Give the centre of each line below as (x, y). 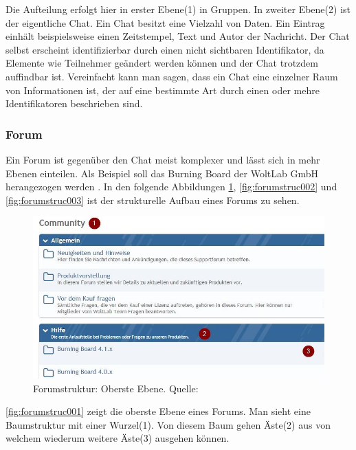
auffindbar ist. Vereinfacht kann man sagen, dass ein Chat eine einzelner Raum (172, 76)
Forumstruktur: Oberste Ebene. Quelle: (116, 388)
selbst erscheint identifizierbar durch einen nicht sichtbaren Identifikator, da (165, 49)
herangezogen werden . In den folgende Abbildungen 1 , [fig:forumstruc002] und (171, 187)
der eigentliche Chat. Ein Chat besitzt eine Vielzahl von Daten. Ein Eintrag (165, 22)
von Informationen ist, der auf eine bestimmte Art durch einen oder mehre (163, 90)
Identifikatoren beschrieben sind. (74, 103)
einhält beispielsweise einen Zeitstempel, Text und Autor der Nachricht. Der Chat (178, 36)
